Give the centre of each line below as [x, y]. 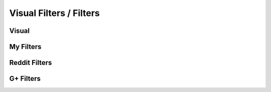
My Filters [25, 47]
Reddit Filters [31, 63]
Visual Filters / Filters [54, 13]
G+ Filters [25, 79]
